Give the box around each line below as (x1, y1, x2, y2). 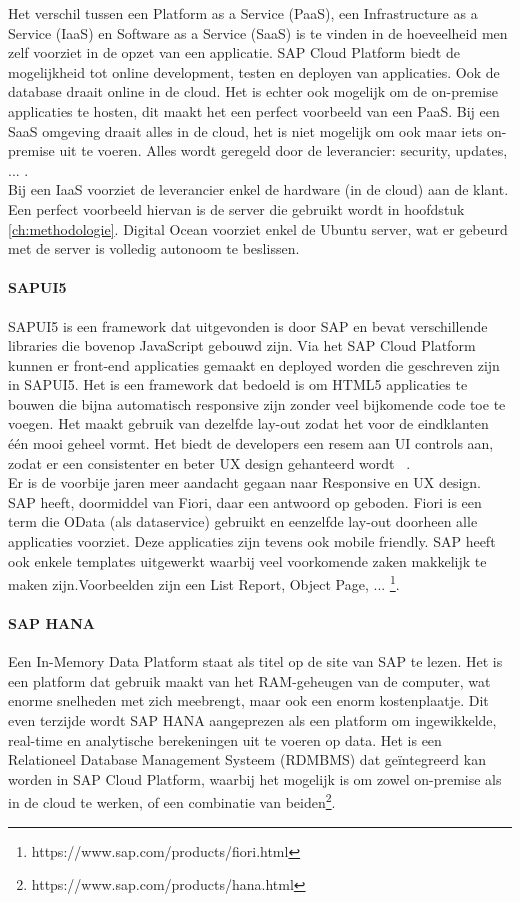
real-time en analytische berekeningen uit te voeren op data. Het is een (8, 729, 442, 750)
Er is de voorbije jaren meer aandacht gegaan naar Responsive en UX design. (8, 472, 481, 493)
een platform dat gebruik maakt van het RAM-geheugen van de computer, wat (8, 670, 491, 691)
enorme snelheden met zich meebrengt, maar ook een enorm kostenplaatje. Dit (8, 690, 489, 711)
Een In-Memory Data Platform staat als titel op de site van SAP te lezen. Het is (8, 651, 503, 672)
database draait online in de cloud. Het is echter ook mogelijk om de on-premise (8, 81, 498, 102)
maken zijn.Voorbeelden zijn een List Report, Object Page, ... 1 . (8, 571, 400, 594)
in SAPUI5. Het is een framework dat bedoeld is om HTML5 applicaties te (8, 374, 468, 395)
